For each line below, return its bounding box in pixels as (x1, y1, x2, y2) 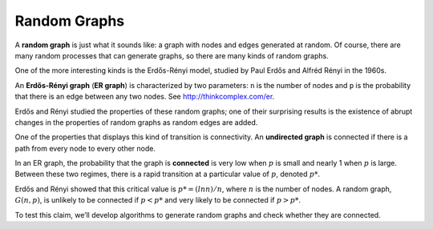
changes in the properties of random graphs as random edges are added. (14, 117, 258, 127)
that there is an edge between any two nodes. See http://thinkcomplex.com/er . (14, 92, 275, 102)
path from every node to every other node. (14, 143, 156, 153)
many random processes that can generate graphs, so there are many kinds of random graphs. (14, 50, 329, 60)
